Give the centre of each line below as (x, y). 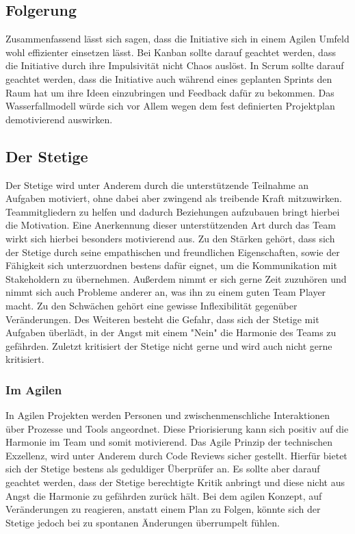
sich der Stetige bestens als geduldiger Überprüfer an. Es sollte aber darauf (163, 469)
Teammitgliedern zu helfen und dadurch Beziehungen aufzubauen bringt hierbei (173, 211)
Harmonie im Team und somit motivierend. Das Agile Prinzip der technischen (169, 442)
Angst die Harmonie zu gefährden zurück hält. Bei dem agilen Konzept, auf (164, 495)
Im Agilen (34, 389)
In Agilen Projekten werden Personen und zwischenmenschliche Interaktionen (168, 415)
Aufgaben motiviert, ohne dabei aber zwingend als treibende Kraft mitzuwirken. (174, 198)
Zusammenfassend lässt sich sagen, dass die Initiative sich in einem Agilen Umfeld (177, 39)
